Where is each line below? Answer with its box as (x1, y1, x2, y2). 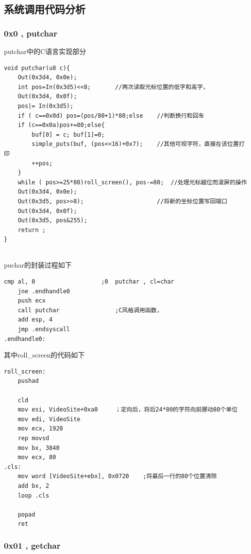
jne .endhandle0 (17, 287, 70, 295)
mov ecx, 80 (17, 454, 56, 461)
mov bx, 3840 (17, 444, 60, 451)
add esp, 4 (17, 316, 53, 323)
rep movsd (17, 434, 50, 442)
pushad (17, 377, 39, 385)
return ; (17, 226, 46, 233)
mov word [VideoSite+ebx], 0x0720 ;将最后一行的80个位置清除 (17, 473, 217, 480)
